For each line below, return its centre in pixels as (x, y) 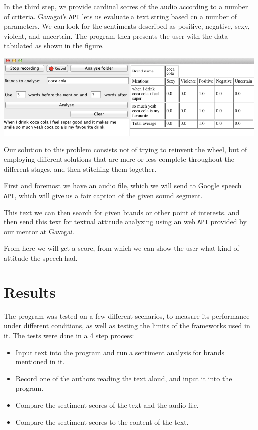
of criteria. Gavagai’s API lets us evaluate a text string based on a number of (120, 16)
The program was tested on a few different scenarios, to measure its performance (127, 316)
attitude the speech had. (41, 258)
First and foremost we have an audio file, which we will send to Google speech (123, 185)
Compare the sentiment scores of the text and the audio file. (107, 404)
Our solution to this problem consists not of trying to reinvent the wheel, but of (126, 149)
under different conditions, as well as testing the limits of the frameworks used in (127, 325)
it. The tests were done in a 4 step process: (69, 335)
